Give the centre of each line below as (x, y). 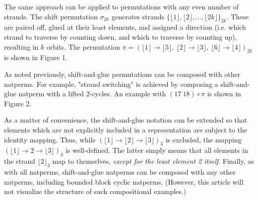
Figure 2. (18, 103)
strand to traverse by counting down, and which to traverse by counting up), (121, 36)
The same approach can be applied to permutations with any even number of (122, 6)
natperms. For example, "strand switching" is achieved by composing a (111, 84)
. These (238, 16)
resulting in (21, 46)
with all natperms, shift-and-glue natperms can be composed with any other (120, 171)
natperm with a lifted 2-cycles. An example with (92, 94)
